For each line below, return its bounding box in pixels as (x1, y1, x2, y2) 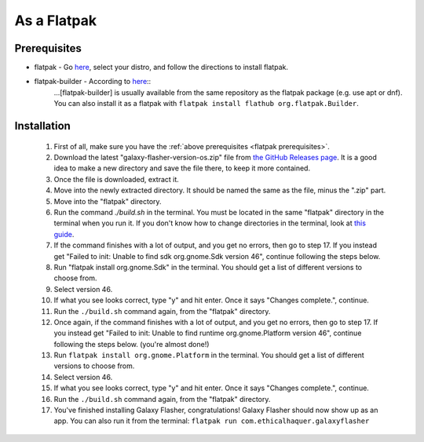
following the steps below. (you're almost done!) (53, 339, 210, 349)
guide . (53, 229, 75, 239)
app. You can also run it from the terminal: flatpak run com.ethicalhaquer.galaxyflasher (53, 416, 370, 426)
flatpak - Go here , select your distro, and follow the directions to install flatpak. (34, 63, 288, 72)
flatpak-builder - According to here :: (34, 77, 152, 86)
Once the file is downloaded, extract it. (53, 174, 180, 184)
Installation (14, 119, 71, 133)
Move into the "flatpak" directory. (53, 196, 162, 206)
